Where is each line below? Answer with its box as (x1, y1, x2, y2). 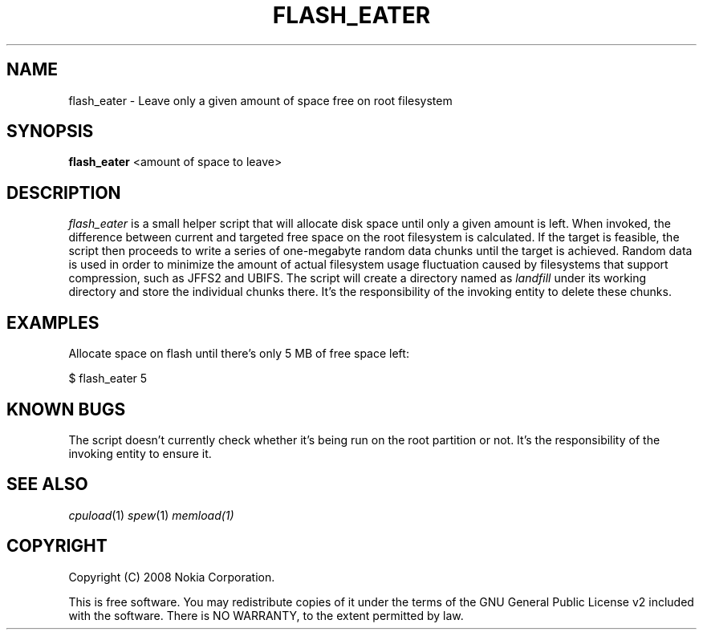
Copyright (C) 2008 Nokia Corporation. (68, 569, 275, 584)
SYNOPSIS (6, 121, 94, 142)
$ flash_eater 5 (68, 371, 148, 386)
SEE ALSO (6, 474, 88, 495)
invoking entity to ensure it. (68, 446, 212, 460)
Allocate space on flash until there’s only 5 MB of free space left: (68, 346, 409, 361)
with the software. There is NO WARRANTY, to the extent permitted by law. (68, 608, 464, 622)
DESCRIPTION (6, 182, 121, 203)
